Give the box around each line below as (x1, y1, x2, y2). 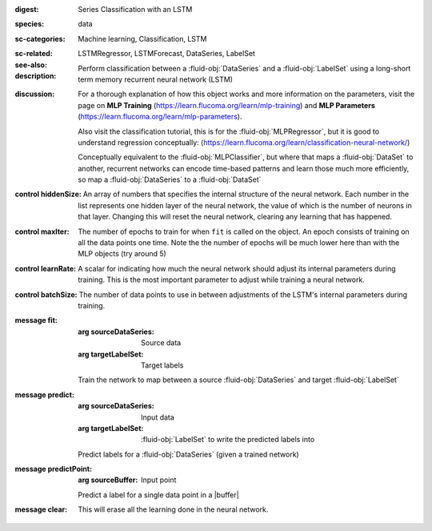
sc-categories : (14, 34, 66, 43)
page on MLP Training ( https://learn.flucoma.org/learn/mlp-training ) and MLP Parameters (78, 100, 375, 110)
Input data (141, 412, 175, 422)
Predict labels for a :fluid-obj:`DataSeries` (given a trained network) (78, 449, 299, 459)
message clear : (14, 505, 68, 514)
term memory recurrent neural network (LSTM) (78, 74, 234, 84)
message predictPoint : (14, 465, 92, 474)
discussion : (14, 89, 55, 99)
